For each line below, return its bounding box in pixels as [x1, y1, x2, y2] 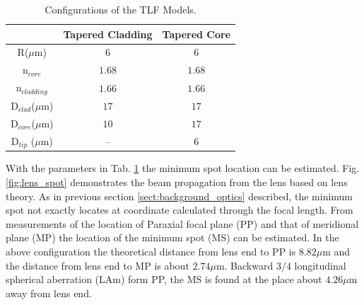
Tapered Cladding [63, 26, 153, 41]
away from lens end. [6, 285, 92, 300]
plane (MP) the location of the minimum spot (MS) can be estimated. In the [6, 230, 339, 245]
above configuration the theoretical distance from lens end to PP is [6, 244, 296, 259]
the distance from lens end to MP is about [6, 258, 189, 272]
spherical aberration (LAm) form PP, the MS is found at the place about [6, 272, 322, 287]
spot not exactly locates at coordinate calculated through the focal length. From [6, 202, 353, 217]
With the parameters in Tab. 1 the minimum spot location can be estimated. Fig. [6, 161, 360, 175]
